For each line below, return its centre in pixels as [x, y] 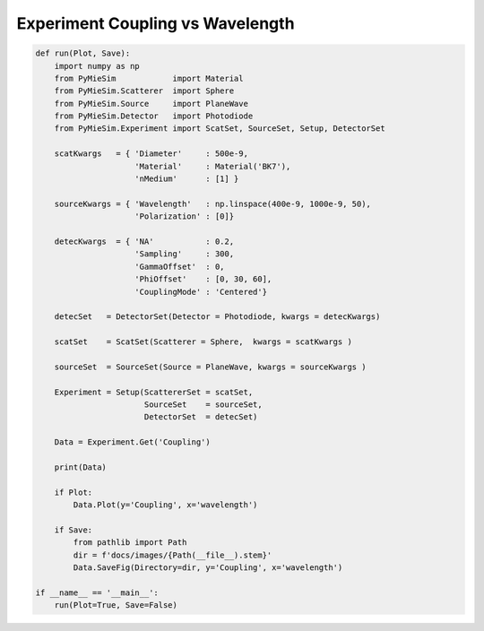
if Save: [73, 530]
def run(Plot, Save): [83, 53]
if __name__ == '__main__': [97, 592]
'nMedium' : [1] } [187, 179]
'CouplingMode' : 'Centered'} [201, 292]
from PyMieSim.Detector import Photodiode [154, 116]
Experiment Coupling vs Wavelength [156, 23]
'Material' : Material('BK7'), [213, 166]
